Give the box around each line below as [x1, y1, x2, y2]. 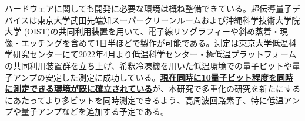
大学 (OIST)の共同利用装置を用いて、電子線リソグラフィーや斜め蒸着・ [5, 25, 280, 37]
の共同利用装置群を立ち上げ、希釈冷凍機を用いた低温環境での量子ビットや [5, 59, 293, 71]
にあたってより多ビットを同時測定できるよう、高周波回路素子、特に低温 [5, 94, 284, 106]
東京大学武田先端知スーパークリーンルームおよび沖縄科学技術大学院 [37, 13, 300, 26]
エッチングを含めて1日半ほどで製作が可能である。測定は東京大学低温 [21, 36, 289, 49]
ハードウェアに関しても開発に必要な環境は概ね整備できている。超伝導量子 [5, 2, 292, 14]
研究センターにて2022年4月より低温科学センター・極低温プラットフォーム [12, 48, 297, 60]
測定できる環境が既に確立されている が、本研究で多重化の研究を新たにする [12, 82, 301, 95]
